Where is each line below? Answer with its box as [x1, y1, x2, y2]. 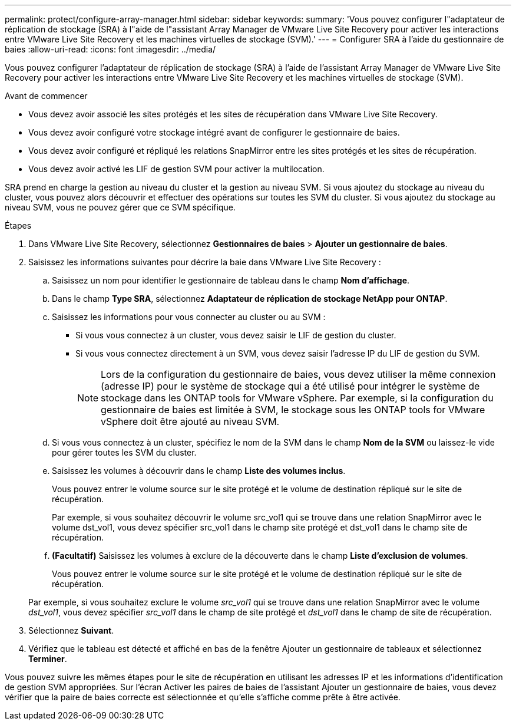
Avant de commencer [5, 91, 88, 101]
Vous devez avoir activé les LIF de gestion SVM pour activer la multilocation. [28, 164, 325, 174]
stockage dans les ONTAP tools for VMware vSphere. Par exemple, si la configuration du [101, 392, 494, 404]
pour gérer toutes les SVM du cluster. [52, 447, 197, 457]
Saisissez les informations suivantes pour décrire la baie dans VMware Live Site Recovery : [28, 257, 381, 267]
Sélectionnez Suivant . [28, 625, 114, 635]
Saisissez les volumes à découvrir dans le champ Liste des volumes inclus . [52, 466, 346, 476]
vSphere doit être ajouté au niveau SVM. [101, 416, 280, 427]
